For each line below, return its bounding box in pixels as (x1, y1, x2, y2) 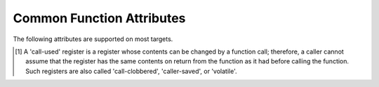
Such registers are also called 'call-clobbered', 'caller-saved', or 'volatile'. (25, 67, 237, 75)
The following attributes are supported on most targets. (13, 35, 173, 43)
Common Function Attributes (13, 10, 186, 26)
